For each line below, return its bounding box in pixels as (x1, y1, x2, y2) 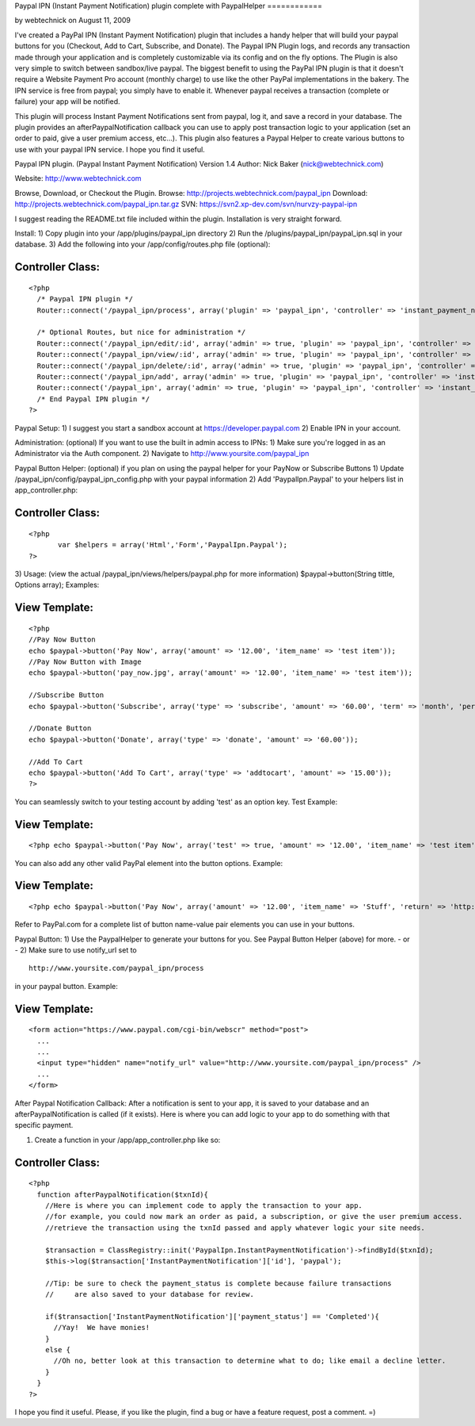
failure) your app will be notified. (14, 97, 120, 106)
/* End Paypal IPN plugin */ (36, 394, 150, 404)
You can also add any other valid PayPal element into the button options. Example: (14, 858, 283, 868)
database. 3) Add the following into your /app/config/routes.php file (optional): (14, 240, 271, 249)
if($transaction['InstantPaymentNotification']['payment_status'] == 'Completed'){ (44, 1312, 380, 1321)
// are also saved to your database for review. (44, 1290, 255, 1299)
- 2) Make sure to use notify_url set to (14, 945, 138, 955)
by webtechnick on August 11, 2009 (14, 16, 131, 25)
